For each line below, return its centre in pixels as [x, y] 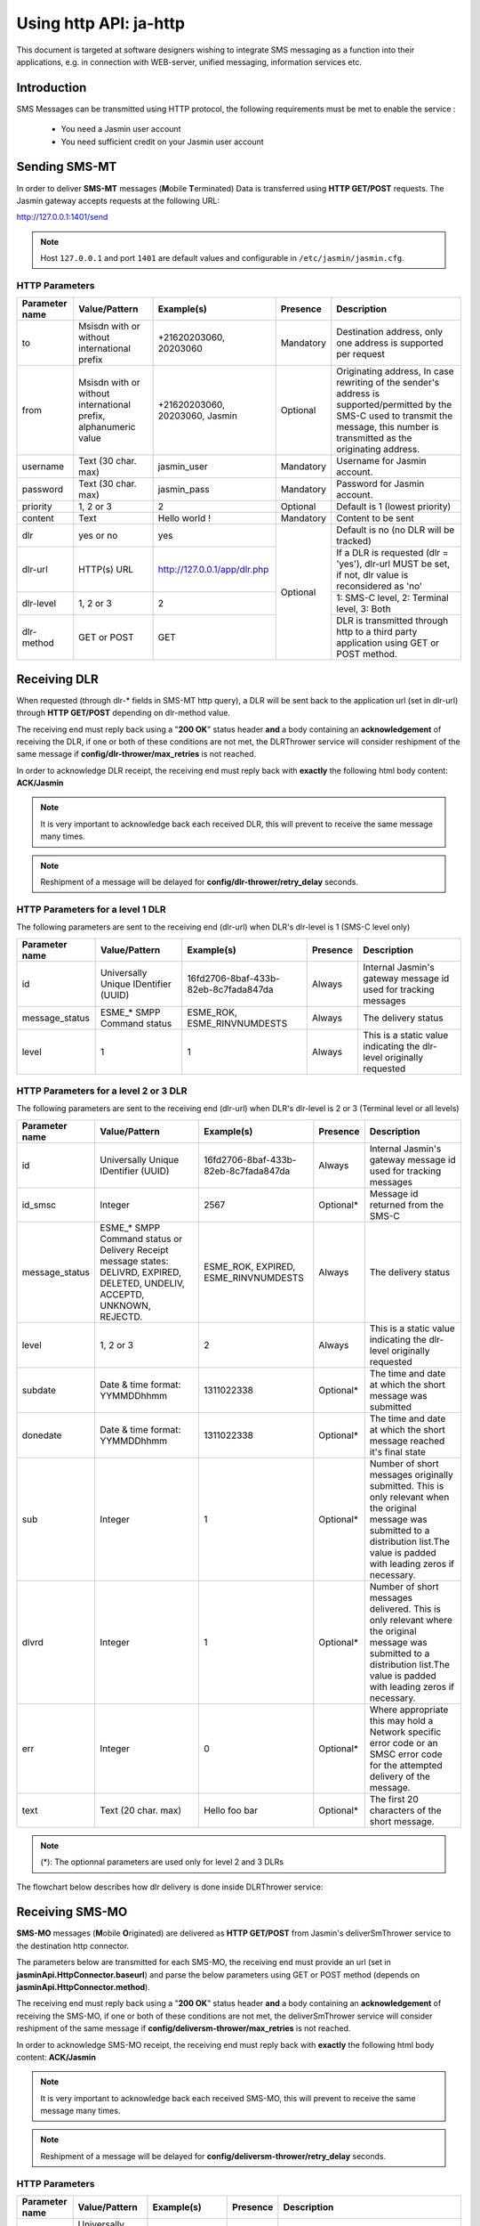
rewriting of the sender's [388, 383]
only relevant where [411, 1620]
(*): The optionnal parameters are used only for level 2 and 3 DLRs [162, 1862]
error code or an [404, 1743]
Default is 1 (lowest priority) [394, 507]
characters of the [405, 1810]
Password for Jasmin [380, 483]
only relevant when [409, 1497]
